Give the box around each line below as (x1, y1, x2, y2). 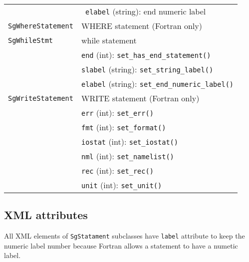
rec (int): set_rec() (81, 165, 154, 176)
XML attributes (4, 207, 88, 223)
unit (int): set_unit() (81, 179, 162, 191)
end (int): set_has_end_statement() (81, 49, 211, 60)
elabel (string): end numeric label (85, 5, 206, 17)
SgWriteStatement (8, 94, 73, 102)
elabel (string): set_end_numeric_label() (81, 78, 234, 89)
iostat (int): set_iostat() (81, 136, 178, 147)
